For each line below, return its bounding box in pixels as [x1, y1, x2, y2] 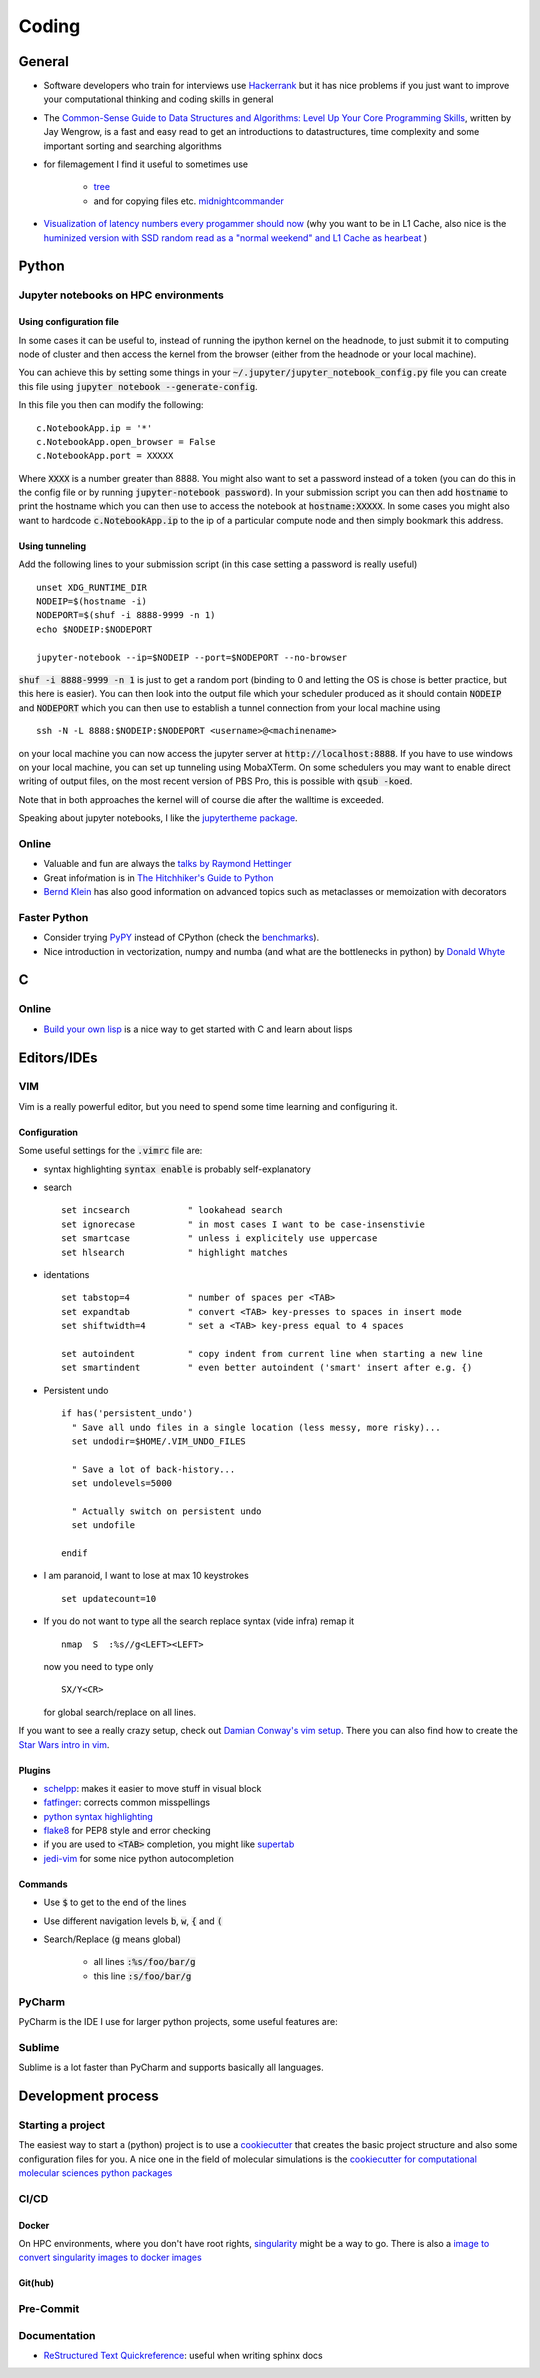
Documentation [18, 2328, 96, 2342]
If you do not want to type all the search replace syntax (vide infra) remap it [43, 1615, 355, 1627]
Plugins [18, 1764, 51, 1776]
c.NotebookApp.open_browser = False [36, 436, 216, 447]
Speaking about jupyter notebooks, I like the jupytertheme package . [18, 812, 299, 824]
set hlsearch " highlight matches [61, 1246, 289, 1258]
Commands [18, 1878, 69, 1890]
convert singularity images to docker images [18, 2251, 202, 2264]
